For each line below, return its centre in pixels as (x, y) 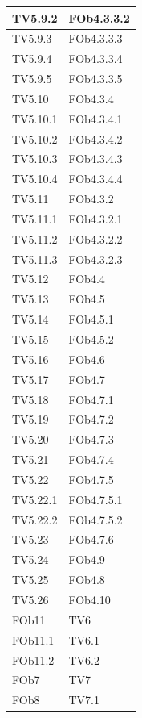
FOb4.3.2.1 (95, 218)
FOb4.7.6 (91, 539)
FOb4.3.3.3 (95, 38)
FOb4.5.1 (91, 319)
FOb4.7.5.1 (95, 499)
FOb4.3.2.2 (95, 238)
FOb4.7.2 (91, 419)
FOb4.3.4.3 (95, 159)
